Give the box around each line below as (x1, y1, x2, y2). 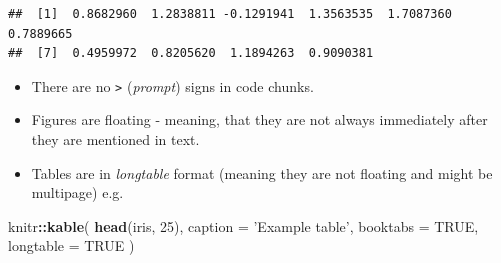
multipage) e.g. (31, 182, 124, 203)
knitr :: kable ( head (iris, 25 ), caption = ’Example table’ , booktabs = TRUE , (8, 215, 479, 236)
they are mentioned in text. (31, 129, 200, 150)
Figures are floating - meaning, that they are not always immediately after (31, 109, 488, 130)
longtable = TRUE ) (8, 235, 135, 256)
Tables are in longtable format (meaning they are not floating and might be (31, 162, 493, 183)
